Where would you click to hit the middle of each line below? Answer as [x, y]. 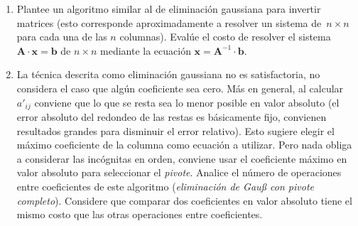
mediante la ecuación [146, 50]
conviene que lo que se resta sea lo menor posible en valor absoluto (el [187, 102]
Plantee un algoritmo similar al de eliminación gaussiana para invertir [169, 9]
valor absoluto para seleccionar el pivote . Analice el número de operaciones [179, 172]
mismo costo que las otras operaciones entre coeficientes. [140, 214]
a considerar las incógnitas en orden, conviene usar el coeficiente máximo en [182, 158]
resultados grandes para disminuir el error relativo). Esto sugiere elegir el [175, 130]
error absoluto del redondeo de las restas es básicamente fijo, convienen [172, 117]
